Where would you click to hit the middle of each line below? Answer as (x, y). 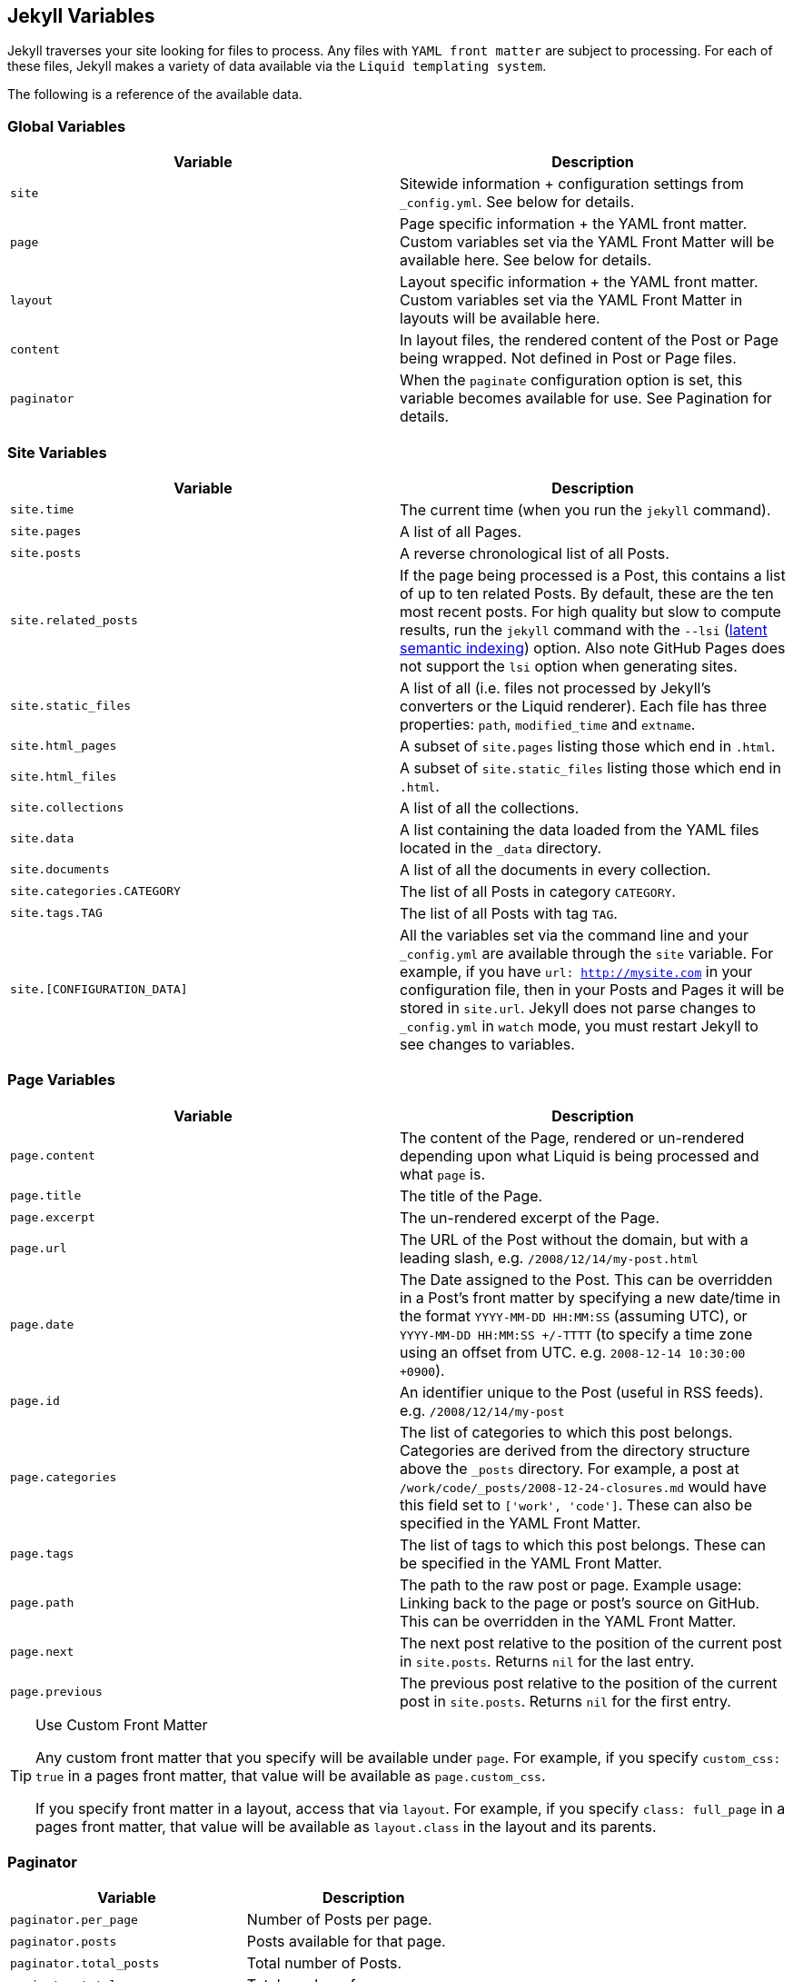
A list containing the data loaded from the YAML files (580, 829)
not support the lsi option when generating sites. (569, 666)
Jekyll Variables (81, 16)
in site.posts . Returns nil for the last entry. (547, 1661)
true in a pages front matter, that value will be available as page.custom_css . (291, 1775)
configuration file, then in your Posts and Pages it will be (592, 989)
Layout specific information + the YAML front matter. (579, 282)
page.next (42, 1652)
